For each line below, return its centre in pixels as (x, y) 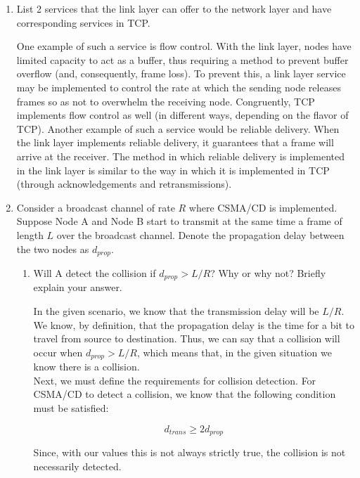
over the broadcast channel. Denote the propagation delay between (200, 234)
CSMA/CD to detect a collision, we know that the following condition (185, 394)
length (30, 234)
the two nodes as (53, 248)
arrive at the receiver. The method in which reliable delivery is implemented (180, 156)
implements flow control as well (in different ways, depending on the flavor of (182, 115)
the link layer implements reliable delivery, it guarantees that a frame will (175, 142)
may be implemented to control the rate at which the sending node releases (179, 87)
